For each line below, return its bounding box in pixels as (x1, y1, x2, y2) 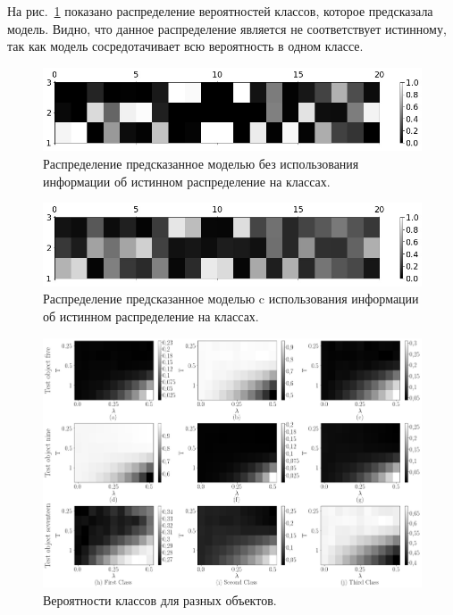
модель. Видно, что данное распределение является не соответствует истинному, (7, 19, 447, 37)
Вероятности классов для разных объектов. (43, 590, 277, 609)
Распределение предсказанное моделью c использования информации (43, 289, 419, 308)
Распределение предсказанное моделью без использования (43, 154, 359, 173)
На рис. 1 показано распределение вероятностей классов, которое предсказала (7, 2, 433, 20)
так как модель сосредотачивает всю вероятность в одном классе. (7, 37, 364, 55)
